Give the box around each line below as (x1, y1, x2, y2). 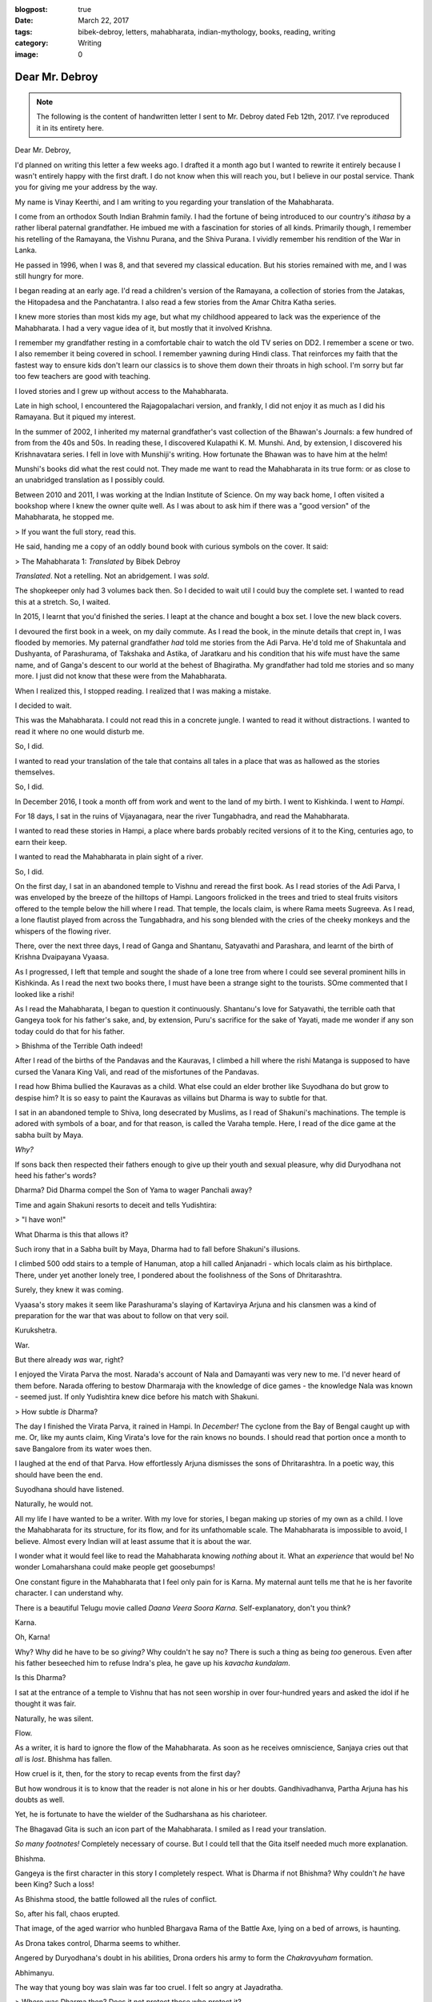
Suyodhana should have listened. (14, 1484, 124, 1493)
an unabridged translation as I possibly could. (14, 475, 166, 484)
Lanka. (14, 245, 38, 255)
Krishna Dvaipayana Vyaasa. (14, 952, 110, 962)
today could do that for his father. (14, 1026, 126, 1036)
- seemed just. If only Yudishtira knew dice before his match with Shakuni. (14, 1392, 259, 1401)
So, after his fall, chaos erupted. (14, 1909, 120, 1919)
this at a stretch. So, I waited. (14, 597, 111, 606)
